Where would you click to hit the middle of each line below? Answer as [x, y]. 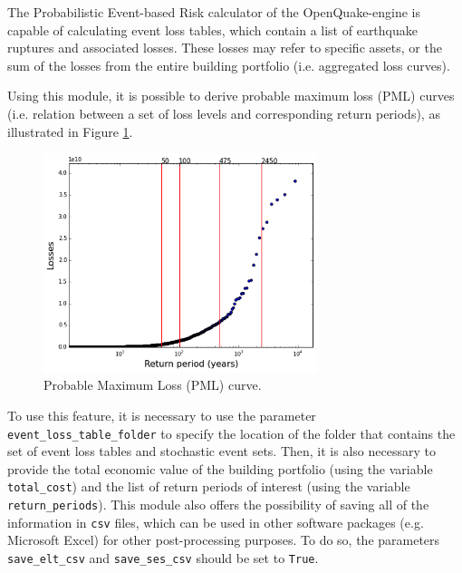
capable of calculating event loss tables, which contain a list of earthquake [212, 29]
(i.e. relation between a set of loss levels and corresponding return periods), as [224, 113]
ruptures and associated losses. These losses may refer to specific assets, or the [225, 48]
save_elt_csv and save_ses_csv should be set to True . [163, 558]
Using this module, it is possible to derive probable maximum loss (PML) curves [231, 96]
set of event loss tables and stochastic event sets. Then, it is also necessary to [221, 451]
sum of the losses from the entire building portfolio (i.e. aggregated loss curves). [229, 65]
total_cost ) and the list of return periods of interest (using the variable [209, 486]
